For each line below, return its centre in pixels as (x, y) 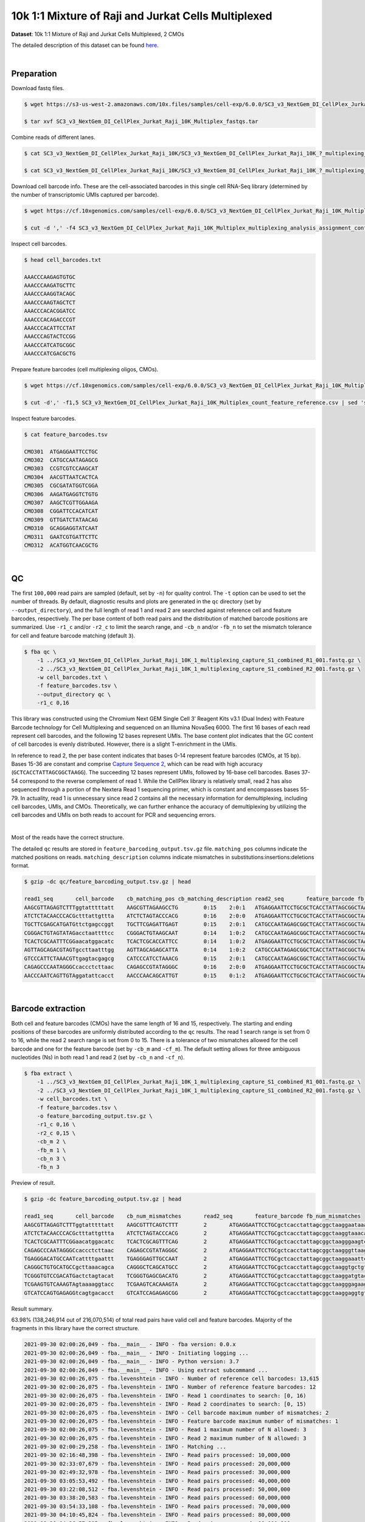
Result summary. (32, 1308)
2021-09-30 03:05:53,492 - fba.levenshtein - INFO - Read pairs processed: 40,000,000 (157, 1481)
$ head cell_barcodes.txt (63, 260)
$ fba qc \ (40, 652)
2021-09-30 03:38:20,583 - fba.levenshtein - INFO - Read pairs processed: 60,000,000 (157, 1498)
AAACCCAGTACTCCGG (50, 337)
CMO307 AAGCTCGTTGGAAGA (61, 503)
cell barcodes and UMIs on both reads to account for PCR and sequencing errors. (113, 815)
